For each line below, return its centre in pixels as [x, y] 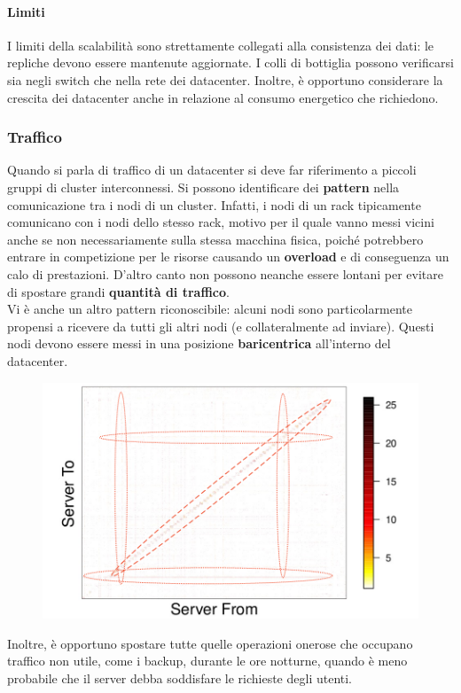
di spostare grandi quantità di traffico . [118, 291]
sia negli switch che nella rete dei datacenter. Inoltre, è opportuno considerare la [225, 79]
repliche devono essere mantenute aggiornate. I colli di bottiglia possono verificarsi [230, 62]
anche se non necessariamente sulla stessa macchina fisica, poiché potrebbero [215, 239]
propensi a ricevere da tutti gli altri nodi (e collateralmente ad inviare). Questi [221, 326]
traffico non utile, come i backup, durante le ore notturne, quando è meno [207, 661]
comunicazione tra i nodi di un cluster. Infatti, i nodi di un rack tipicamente [214, 204]
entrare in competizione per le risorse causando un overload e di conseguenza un [228, 257]
